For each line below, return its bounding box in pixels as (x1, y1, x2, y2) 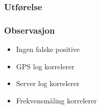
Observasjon (4, 23, 55, 36)
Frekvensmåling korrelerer (16, 95, 97, 105)
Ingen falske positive (16, 44, 80, 54)
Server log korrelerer (16, 78, 80, 89)
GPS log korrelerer (16, 61, 74, 71)
